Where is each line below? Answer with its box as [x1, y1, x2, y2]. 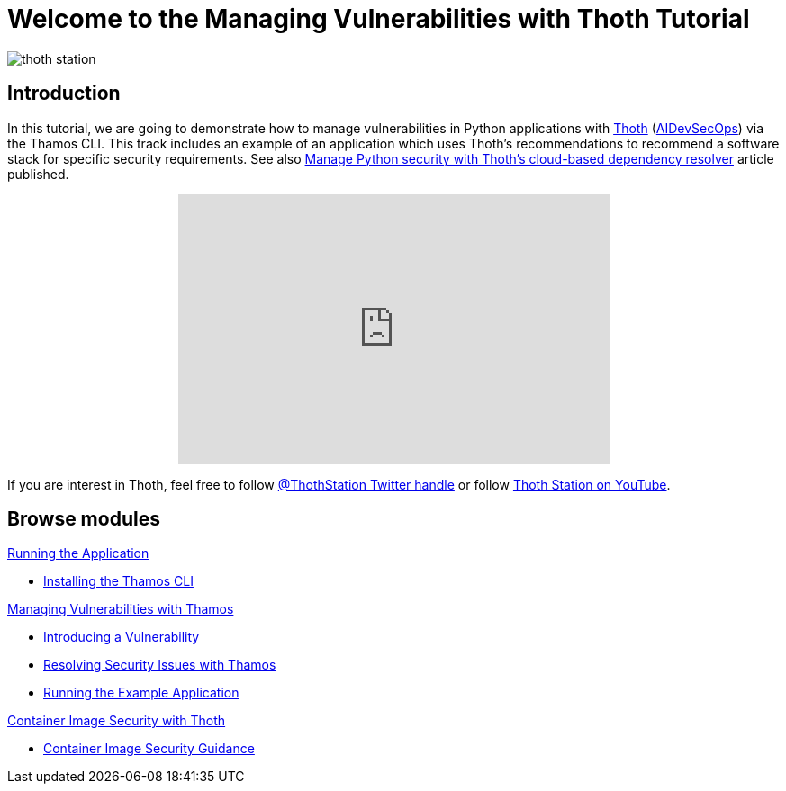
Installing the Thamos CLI [43, 573, 194, 589]
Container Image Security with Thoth [7, 713, 226, 729]
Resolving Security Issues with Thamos [43, 657, 276, 673]
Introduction [7, 82, 121, 105]
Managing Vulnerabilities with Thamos [7, 601, 234, 617]
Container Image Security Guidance [43, 741, 255, 757]
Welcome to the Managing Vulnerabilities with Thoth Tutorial [7, 4, 750, 34]
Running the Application [7, 545, 149, 562]
